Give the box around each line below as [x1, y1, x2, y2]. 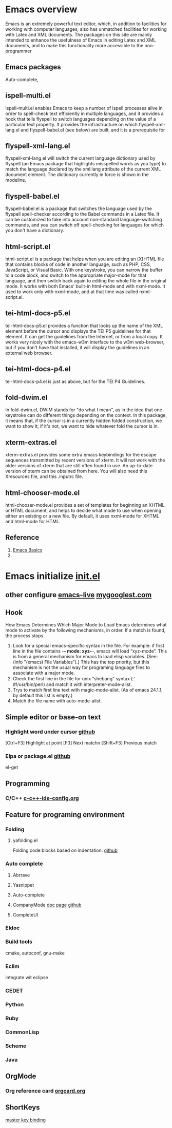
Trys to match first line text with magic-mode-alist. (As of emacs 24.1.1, [12, 687, 163, 693]
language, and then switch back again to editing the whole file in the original [5, 278, 167, 283]
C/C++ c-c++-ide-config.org [5, 794, 79, 801]
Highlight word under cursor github [5, 728, 95, 735]
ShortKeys [5, 1103, 40, 1112]
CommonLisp [5, 1028, 40, 1036]
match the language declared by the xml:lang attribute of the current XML [5, 166, 161, 173]
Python [5, 1001, 24, 1008]
